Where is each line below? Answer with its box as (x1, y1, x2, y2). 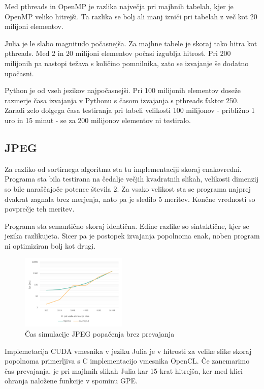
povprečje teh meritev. (5, 203, 75, 214)
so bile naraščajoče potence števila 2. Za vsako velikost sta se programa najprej (5, 183, 251, 194)
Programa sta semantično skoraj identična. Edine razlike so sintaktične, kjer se (5, 220, 249, 231)
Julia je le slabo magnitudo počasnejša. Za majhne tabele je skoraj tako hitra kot (5, 38, 257, 48)
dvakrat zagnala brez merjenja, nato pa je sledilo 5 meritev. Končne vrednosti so (5, 193, 255, 204)
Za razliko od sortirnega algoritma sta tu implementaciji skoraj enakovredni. (5, 163, 242, 174)
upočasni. (5, 68, 34, 78)
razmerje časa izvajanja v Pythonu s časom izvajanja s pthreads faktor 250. (5, 95, 239, 105)
